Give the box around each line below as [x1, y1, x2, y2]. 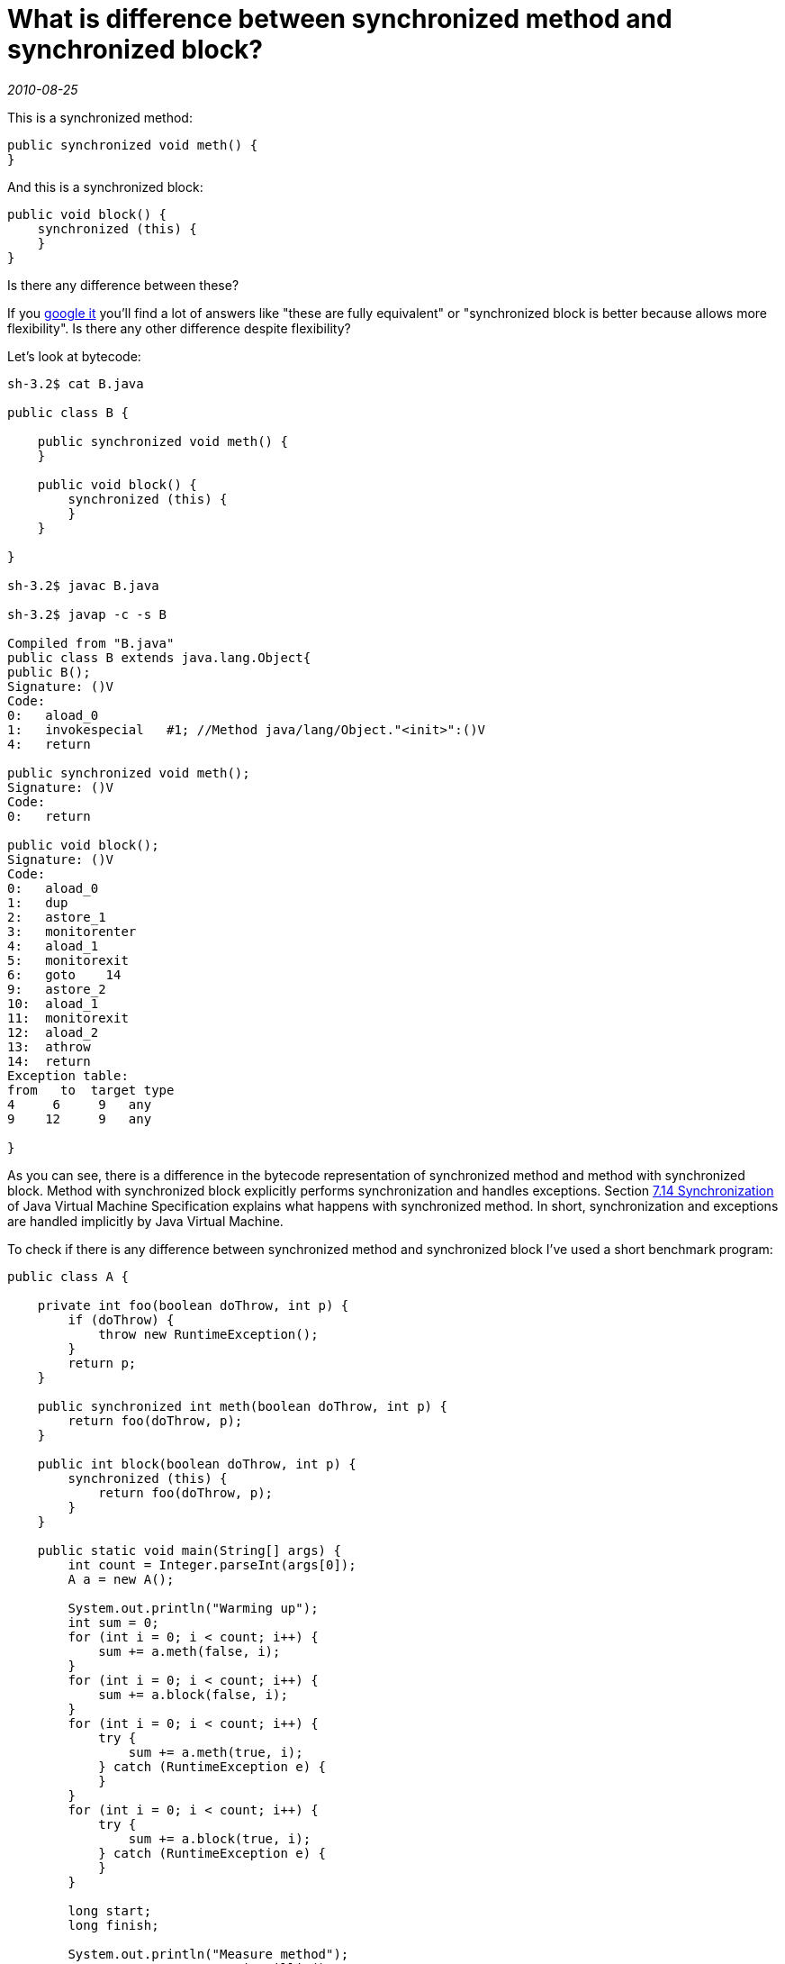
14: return [7, 1053, 91, 1068]
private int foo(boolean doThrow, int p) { [37, 1297, 349, 1313]
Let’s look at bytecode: [7, 348, 141, 364]
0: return [7, 808, 91, 823]
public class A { [7, 1268, 129, 1284]
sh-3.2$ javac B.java [7, 577, 159, 593]
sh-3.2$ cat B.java [7, 376, 144, 391]
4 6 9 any [7, 1096, 152, 1112]
